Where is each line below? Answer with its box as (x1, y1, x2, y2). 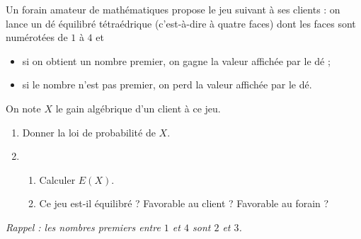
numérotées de (6, 30, 68, 45)
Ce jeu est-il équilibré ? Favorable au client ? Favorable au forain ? (39, 196, 329, 211)
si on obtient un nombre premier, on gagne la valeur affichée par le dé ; (22, 53, 331, 68)
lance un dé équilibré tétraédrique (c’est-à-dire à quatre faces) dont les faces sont (6, 16, 356, 30)
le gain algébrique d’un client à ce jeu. (55, 100, 221, 115)
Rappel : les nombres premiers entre (6, 219, 161, 234)
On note (6, 100, 41, 115)
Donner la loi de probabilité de (22, 124, 156, 139)
